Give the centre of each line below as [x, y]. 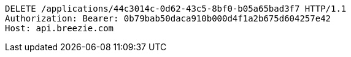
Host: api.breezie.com [60, 28]
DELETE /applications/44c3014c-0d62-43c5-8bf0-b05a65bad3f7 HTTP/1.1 [176, 9]
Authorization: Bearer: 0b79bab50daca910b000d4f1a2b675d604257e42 [168, 18]
